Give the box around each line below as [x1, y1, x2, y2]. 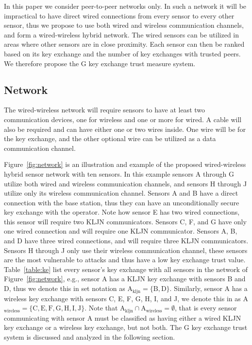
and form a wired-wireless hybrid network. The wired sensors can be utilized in [4, 29, 239, 39]
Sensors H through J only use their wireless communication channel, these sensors [4, 245, 248, 255]
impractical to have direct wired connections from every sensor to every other [4, 10, 235, 20]
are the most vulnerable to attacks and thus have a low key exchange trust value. [4, 254, 246, 265]
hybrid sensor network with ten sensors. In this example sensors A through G [4, 168, 234, 179]
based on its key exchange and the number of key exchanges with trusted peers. [4, 48, 241, 58]
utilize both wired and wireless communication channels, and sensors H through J [4, 178, 247, 188]
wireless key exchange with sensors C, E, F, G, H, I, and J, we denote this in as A [4, 293, 248, 303]
